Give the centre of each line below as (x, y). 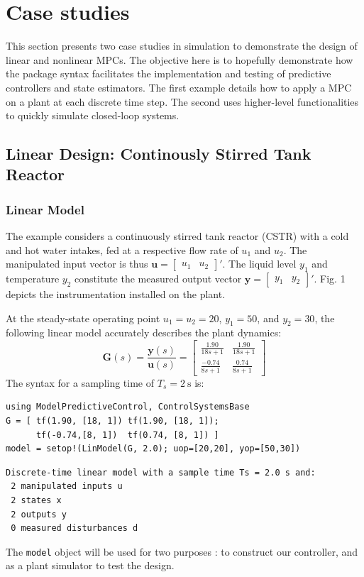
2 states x (36, 500)
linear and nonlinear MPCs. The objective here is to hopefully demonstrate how (180, 59)
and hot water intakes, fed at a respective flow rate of (122, 249)
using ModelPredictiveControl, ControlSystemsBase (128, 407)
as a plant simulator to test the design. (90, 565)
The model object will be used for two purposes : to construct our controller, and (182, 551)
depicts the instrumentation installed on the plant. (116, 294)
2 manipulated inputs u (67, 487)
